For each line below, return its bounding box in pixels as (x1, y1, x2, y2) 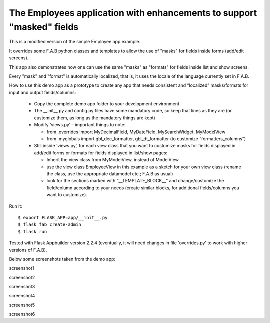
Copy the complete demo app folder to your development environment (34, 101, 180, 107)
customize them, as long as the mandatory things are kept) (34, 115, 156, 121)
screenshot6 (9, 311, 35, 317)
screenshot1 (9, 265, 34, 271)
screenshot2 (9, 274, 35, 280)
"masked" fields (9, 21, 79, 32)
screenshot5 (9, 302, 35, 308)
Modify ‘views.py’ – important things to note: (34, 122, 126, 128)
